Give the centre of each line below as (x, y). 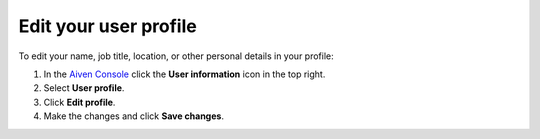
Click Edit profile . (79, 102)
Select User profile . (84, 88)
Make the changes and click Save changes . (134, 116)
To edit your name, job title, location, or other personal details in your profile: (176, 56)
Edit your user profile (107, 26)
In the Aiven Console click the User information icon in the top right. (184, 74)
